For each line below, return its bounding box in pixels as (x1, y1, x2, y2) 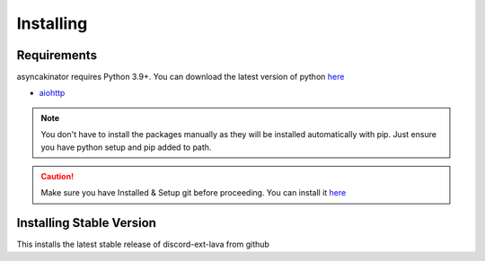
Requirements (16, 48, 98, 63)
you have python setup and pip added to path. (40, 142, 212, 152)
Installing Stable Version (16, 215, 157, 231)
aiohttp (39, 88, 66, 99)
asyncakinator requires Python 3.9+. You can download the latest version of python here (16, 72, 345, 83)
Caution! (40, 171, 75, 182)
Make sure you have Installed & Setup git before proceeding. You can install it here (40, 187, 347, 198)
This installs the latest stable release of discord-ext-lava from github (16, 239, 269, 250)
